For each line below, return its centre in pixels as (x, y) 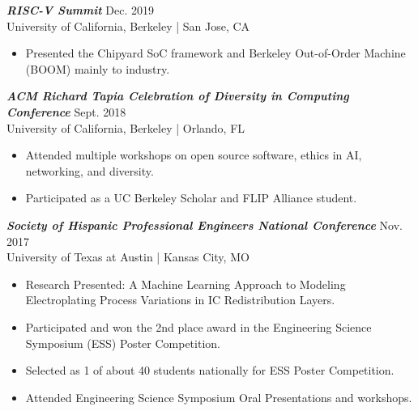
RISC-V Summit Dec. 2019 (80, 10)
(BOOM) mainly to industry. (98, 68)
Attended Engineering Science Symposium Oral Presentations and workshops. (219, 397)
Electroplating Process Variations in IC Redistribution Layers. (180, 300)
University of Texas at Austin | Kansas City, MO (128, 257)
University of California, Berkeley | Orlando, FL (126, 127)
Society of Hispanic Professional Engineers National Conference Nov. (205, 225)
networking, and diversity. (90, 170)
